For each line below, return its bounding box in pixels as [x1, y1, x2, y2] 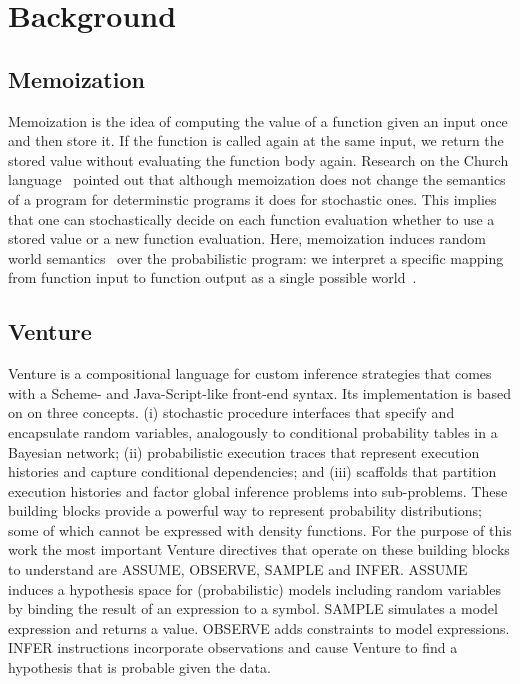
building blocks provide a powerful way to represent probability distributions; [8, 500, 482, 521]
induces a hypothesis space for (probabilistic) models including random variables [8, 578, 502, 599]
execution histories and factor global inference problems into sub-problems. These [8, 480, 508, 501]
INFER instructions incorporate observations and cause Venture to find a [8, 637, 458, 658]
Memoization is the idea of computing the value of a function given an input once [8, 110, 508, 131]
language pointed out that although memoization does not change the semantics [8, 169, 506, 190]
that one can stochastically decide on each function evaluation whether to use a [8, 208, 495, 229]
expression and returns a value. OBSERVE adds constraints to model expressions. [8, 617, 510, 638]
